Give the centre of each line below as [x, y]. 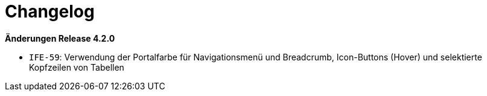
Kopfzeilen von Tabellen [77, 67]
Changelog [50, 11]
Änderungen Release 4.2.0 [60, 38]
